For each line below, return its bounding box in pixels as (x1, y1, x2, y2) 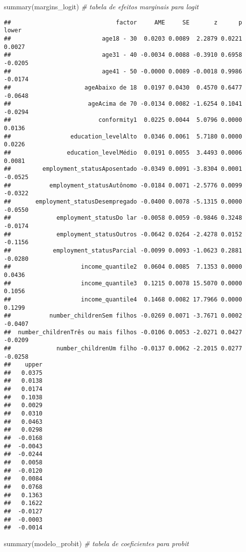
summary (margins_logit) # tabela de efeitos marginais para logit (4, 1, 199, 11)
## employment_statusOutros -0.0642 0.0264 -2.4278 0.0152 (4, 230, 242, 238)
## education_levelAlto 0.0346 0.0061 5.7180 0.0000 (4, 133, 242, 140)
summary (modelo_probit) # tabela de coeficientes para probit (4, 538, 189, 548)
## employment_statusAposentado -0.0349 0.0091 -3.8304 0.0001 (4, 165, 242, 173)
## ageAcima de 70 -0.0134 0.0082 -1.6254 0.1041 (4, 100, 242, 108)
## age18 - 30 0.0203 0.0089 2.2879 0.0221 (4, 35, 242, 42)
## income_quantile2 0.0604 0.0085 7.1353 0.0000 (4, 263, 242, 271)
